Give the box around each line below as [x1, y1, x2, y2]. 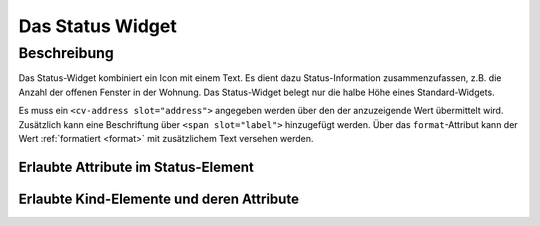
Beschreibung [18, 44, 114, 62]
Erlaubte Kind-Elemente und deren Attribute [18, 190, 300, 207]
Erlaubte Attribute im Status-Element [18, 158, 254, 175]
